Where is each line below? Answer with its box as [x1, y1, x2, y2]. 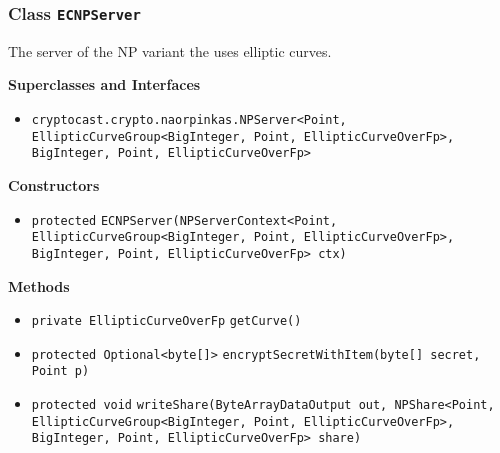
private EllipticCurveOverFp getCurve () [31, 314, 302, 329]
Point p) [31, 364, 90, 379]
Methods [8, 275, 70, 296]
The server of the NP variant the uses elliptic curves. [8, 40, 332, 61]
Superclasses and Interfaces [8, 74, 201, 95]
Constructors [8, 174, 100, 195]
